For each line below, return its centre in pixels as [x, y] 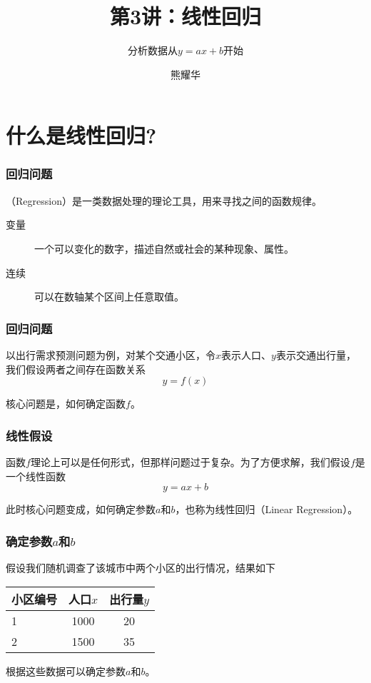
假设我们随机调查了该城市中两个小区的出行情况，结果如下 [141, 567]
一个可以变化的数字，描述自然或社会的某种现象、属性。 [164, 248]
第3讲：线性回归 [185, 16]
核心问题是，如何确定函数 [66, 404]
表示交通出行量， [316, 354]
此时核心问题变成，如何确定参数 [81, 509]
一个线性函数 [36, 476]
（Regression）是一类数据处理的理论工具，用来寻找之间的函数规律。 [164, 200]
